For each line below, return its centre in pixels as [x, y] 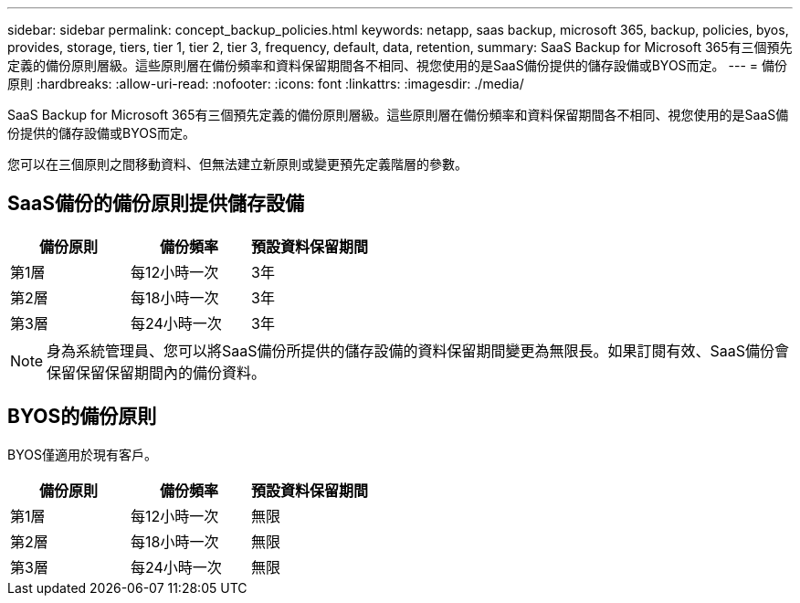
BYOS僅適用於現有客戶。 [82, 454]
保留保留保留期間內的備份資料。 [157, 372]
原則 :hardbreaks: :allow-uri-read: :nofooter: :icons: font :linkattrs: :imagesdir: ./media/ [266, 84]
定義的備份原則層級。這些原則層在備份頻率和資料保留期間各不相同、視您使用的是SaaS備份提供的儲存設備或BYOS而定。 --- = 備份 [397, 65]
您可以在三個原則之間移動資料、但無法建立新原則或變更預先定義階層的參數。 [237, 164]
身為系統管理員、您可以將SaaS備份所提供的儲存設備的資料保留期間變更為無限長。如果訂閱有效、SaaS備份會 [418, 350]
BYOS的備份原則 [82, 417]
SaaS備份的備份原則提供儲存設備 [156, 204]
